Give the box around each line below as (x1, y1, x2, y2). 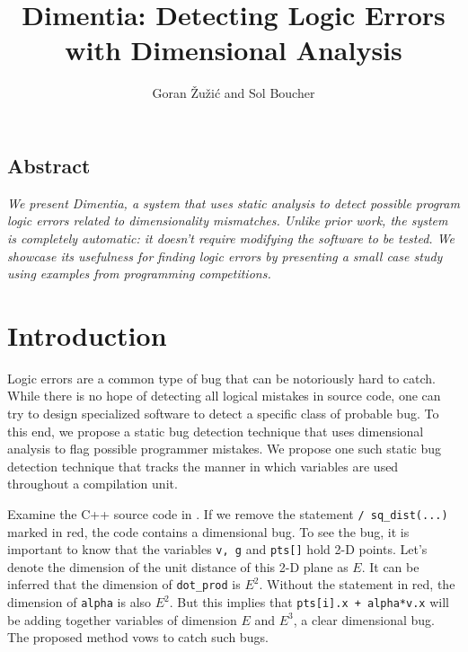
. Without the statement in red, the (259, 575, 455, 594)
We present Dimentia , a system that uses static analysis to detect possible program (7, 193, 460, 212)
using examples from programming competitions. (7, 264, 271, 283)
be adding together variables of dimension (7, 610, 237, 629)
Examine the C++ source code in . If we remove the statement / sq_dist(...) (7, 504, 448, 523)
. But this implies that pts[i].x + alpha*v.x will (169, 593, 449, 612)
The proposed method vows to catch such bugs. (7, 628, 269, 647)
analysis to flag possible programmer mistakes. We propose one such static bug (7, 439, 442, 458)
